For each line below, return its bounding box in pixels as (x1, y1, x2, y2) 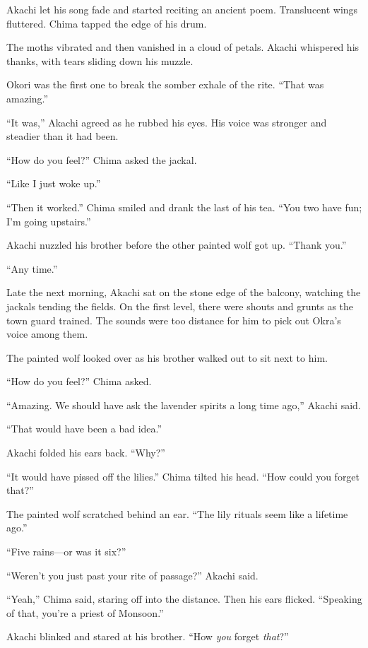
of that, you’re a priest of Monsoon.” (6, 605, 164, 620)
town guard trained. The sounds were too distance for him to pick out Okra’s (6, 312, 341, 327)
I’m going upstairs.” (6, 213, 91, 228)
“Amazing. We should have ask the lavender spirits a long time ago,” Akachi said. (6, 397, 361, 412)
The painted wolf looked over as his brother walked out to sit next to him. (6, 350, 328, 365)
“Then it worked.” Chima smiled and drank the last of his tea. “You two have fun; (6, 199, 362, 214)
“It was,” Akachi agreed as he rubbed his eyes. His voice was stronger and (6, 114, 327, 129)
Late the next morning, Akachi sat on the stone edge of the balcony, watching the (6, 285, 361, 300)
